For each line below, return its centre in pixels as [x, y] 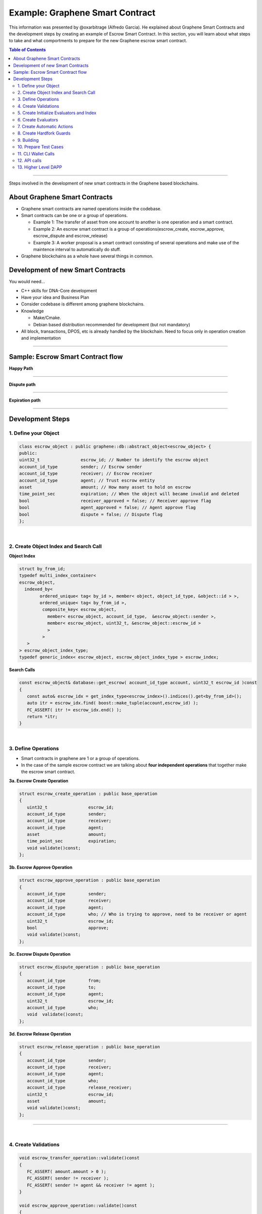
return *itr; [42, 717]
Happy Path [21, 369]
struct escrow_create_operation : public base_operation [88, 793]
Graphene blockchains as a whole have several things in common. [87, 256]
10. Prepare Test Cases [41, 147]
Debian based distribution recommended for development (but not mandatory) [112, 324]
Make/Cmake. [47, 318]
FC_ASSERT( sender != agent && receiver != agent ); [91, 1185]
